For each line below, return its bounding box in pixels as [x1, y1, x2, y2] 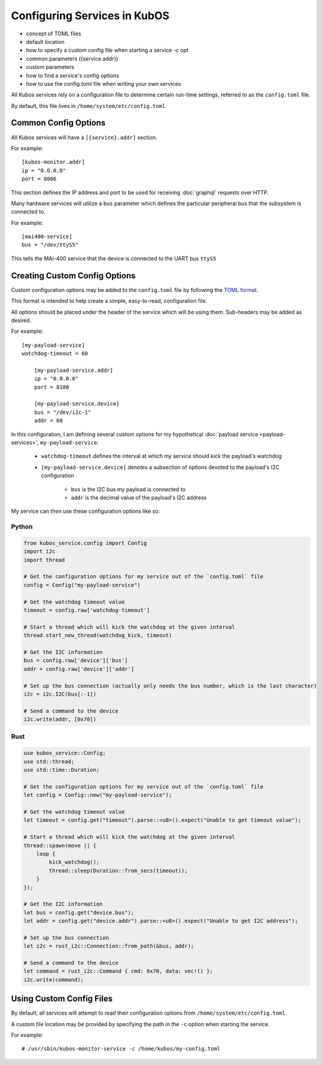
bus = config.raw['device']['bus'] [23, 657, 128, 664]
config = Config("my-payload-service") [23, 582, 141, 588]
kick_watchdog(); [48, 859, 100, 866]
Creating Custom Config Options [11, 270, 136, 281]
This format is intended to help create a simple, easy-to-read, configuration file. [11, 297, 208, 305]
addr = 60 [33, 417, 63, 424]
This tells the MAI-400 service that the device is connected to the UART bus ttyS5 [11, 255, 217, 262]
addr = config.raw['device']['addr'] [23, 666, 135, 672]
